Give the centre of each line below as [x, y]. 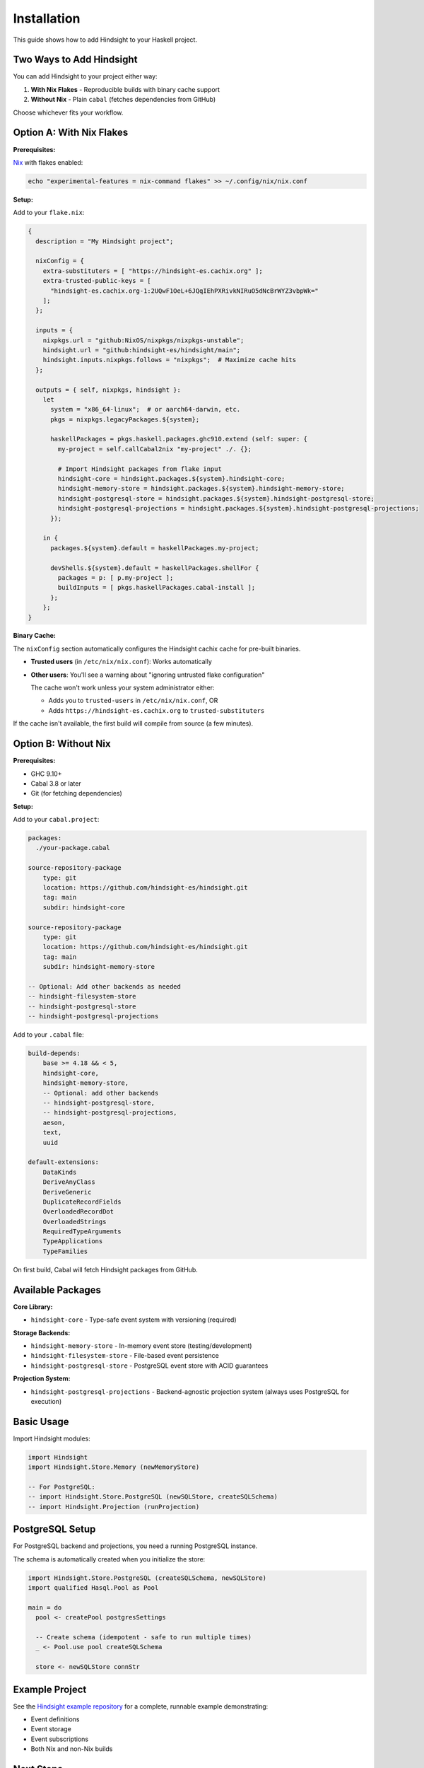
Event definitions [55, 1719]
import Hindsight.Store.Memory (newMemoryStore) [114, 1467]
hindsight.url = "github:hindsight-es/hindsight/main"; [142, 350]
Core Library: [33, 1307]
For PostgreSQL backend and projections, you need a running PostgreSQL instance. [135, 1546]
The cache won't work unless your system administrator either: [123, 688]
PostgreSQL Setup [54, 1529]
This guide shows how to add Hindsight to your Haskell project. [105, 40]
